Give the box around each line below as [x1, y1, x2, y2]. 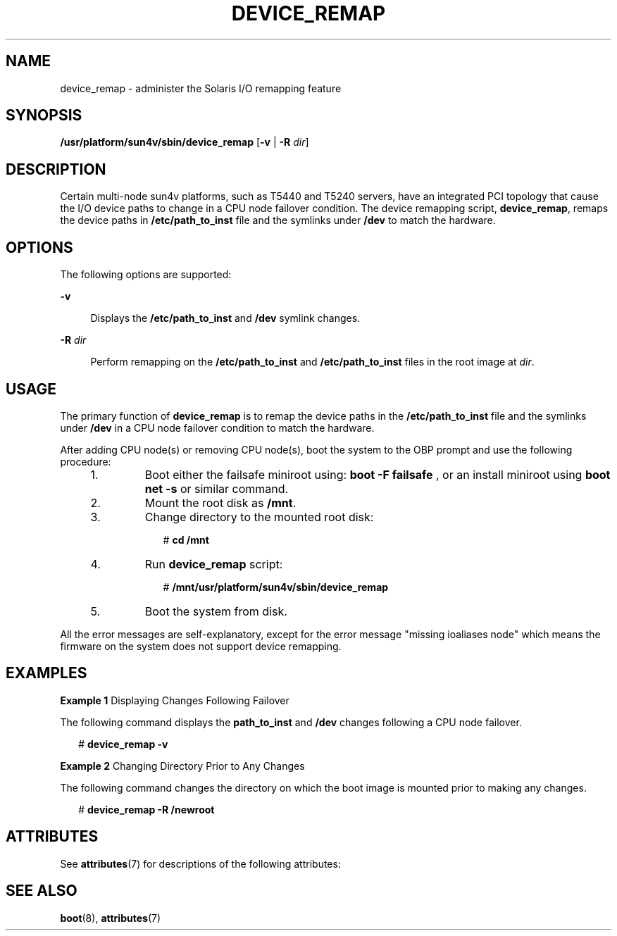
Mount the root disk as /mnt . [144, 495, 297, 510]
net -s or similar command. [144, 481, 289, 496]
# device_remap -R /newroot [78, 803, 215, 816]
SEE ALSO [6, 882, 77, 900]
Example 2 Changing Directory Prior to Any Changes [60, 759, 305, 772]
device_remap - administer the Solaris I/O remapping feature [60, 82, 342, 94]
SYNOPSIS [6, 106, 82, 125]
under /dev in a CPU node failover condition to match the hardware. [60, 421, 375, 434]
